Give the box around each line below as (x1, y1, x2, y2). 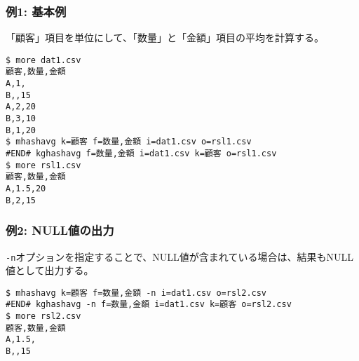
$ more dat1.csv (6, 55, 81, 65)
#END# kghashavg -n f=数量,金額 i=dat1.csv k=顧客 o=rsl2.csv (6, 299, 292, 310)
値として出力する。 (6, 263, 94, 278)
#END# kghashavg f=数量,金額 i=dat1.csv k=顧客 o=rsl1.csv (6, 149, 277, 159)
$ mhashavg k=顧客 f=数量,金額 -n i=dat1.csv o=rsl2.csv (6, 287, 267, 298)
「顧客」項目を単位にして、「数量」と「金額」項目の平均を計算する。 (6, 30, 324, 45)
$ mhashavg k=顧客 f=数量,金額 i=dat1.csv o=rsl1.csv (6, 137, 252, 147)
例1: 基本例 (6, 2, 67, 20)
